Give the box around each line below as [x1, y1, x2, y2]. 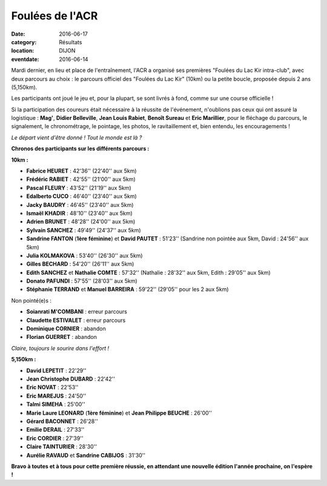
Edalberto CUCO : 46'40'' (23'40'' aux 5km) [26, 192, 137, 200]
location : [11, 47, 35, 54]
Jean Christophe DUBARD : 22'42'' [26, 375, 115, 383]
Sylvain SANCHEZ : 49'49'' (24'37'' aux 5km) [26, 226, 142, 234]
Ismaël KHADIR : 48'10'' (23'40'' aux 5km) [26, 209, 133, 217]
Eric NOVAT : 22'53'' [26, 384, 79, 391]
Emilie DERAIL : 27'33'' [26, 426, 85, 433]
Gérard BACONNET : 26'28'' [26, 418, 98, 425]
